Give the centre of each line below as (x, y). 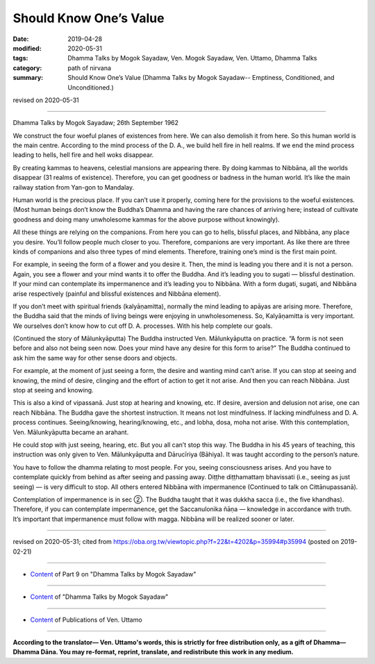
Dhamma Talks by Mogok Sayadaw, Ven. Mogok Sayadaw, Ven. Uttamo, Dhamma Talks (192, 58)
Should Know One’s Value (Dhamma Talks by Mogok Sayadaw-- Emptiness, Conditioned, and (201, 78)
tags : (20, 58)
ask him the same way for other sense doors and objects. (95, 358)
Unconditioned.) (91, 88)
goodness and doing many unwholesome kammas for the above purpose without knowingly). (147, 219)
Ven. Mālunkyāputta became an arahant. (71, 432)
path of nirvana (89, 68)
